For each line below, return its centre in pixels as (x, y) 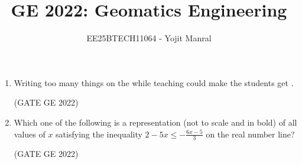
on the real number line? (250, 134)
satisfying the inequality (99, 134)
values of (30, 134)
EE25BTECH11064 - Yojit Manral (149, 38)
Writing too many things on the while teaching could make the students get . (154, 82)
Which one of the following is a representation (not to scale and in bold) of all (155, 122)
